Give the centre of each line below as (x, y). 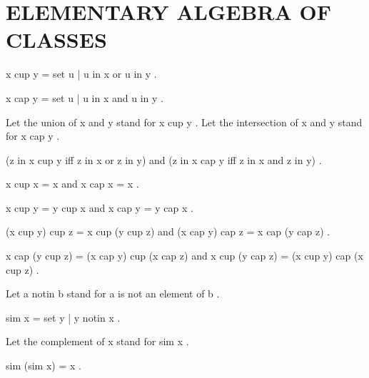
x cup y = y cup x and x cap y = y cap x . (100, 207)
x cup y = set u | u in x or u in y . (81, 74)
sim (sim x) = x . (44, 366)
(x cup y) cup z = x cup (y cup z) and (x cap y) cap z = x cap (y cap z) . (168, 231)
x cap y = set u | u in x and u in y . (85, 97)
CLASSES (56, 40)
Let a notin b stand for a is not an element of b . (113, 293)
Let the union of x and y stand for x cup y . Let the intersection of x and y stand (184, 122)
